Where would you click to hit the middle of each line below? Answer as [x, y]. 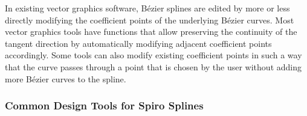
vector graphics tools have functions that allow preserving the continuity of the [151, 32]
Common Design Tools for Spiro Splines [104, 105]
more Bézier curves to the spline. [66, 78]
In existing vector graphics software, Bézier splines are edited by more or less [147, 8]
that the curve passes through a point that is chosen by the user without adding [153, 66]
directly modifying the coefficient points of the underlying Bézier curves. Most [150, 20]
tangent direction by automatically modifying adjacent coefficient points [138, 43]
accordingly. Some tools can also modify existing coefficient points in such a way [153, 55]
